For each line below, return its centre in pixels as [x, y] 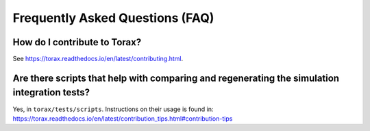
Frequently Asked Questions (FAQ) [113, 18]
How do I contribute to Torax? [77, 42]
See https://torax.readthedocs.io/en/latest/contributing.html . [98, 59]
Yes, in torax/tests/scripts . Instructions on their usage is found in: [113, 109]
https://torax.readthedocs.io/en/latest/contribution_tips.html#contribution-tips [123, 118]
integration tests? [51, 93]
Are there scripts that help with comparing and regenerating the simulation [176, 78]
